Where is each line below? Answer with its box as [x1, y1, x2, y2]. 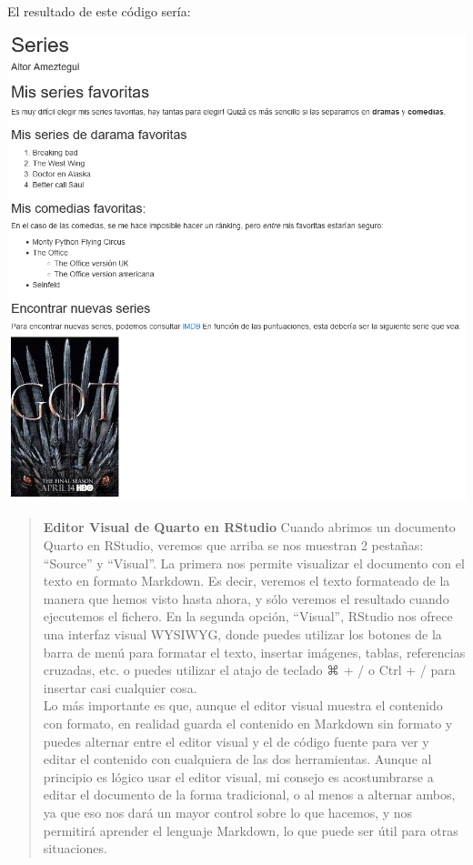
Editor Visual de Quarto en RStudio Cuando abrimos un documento [43, 518, 456, 537]
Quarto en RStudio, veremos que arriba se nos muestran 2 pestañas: [43, 536, 424, 555]
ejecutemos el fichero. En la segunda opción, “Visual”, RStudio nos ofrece [43, 607, 453, 626]
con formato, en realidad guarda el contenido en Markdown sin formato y [43, 713, 453, 732]
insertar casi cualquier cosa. [43, 678, 197, 697]
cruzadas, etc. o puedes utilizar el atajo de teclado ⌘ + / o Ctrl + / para [43, 660, 456, 679]
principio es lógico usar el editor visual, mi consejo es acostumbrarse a [43, 767, 434, 786]
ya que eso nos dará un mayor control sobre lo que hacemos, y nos [43, 802, 413, 821]
